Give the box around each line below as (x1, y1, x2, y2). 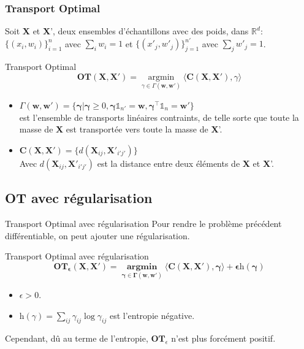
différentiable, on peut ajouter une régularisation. (5, 229, 190, 242)
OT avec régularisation (5, 188, 153, 207)
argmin (148, 72, 175, 82)
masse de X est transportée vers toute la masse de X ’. (19, 123, 222, 136)
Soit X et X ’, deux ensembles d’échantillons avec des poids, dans (5, 25, 249, 37)
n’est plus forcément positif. (171, 332, 276, 345)
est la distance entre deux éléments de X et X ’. (97, 156, 274, 169)
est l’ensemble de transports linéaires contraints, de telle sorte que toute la (19, 110, 299, 123)
